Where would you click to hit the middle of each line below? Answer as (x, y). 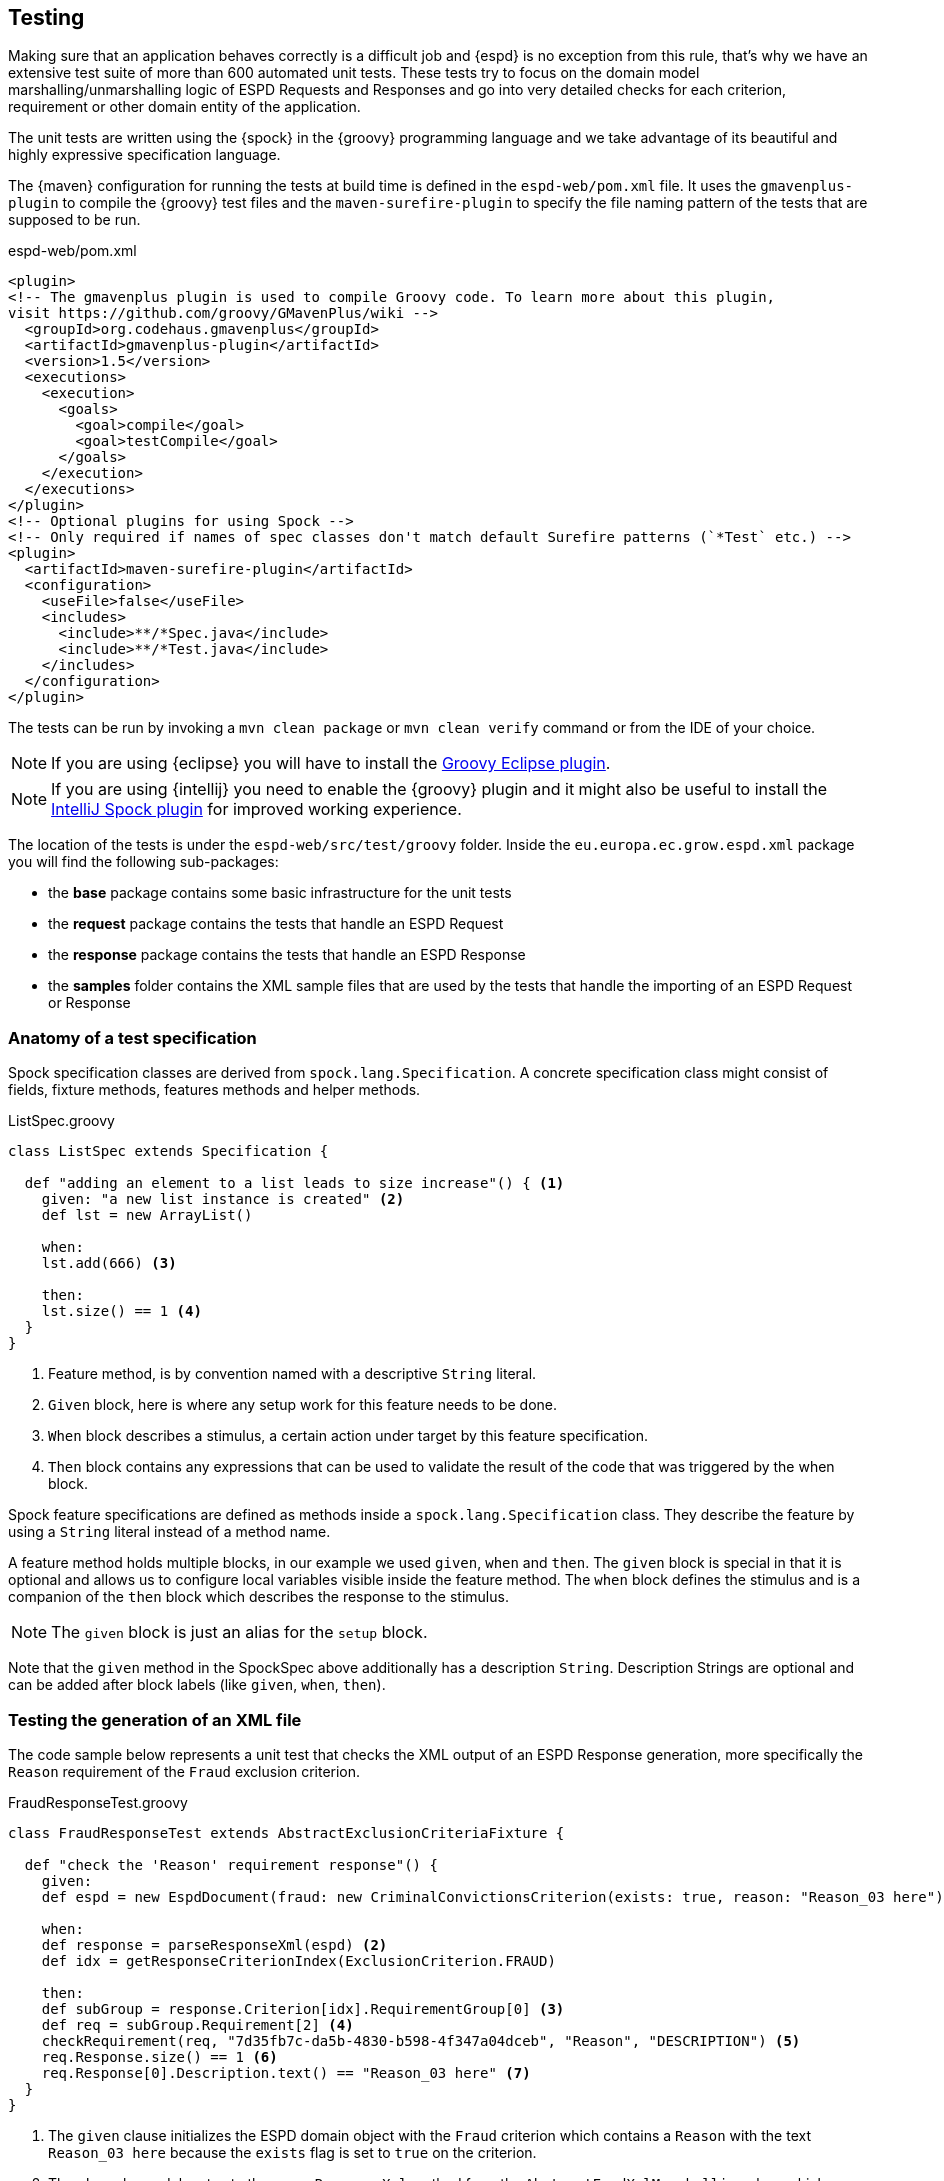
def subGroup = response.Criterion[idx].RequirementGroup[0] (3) (303, 2008)
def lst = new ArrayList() (147, 1215)
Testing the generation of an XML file (155, 1719)
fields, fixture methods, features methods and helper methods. (214, 1090)
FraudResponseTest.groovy (98, 1802)
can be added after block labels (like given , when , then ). (197, 1685)
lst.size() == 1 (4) (121, 1311)
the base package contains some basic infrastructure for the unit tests (280, 893)
